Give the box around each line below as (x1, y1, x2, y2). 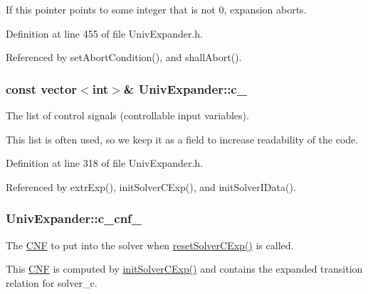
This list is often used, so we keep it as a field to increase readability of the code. (6, 131, 359, 146)
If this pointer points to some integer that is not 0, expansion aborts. (6, 2, 307, 16)
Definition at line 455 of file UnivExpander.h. (6, 26, 203, 40)
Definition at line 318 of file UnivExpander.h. (6, 156, 203, 170)
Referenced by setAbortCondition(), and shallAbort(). (6, 50, 242, 65)
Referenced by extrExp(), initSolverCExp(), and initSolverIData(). (6, 179, 296, 194)
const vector (6, 80, 78, 97)
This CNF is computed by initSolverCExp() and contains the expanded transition (6, 261, 363, 276)
